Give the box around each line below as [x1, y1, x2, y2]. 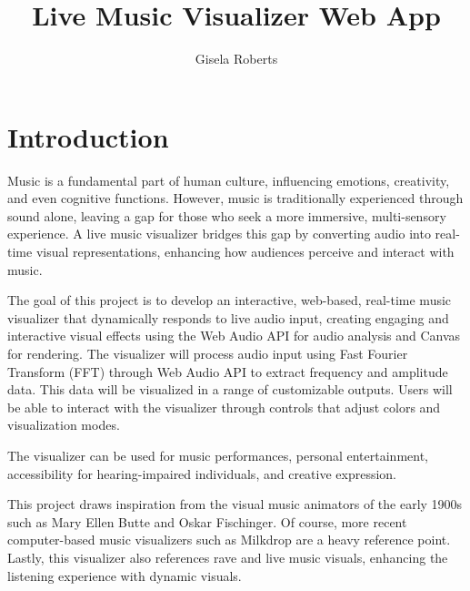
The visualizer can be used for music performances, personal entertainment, [7, 445, 428, 464]
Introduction [7, 117, 169, 155]
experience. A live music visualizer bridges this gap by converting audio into [7, 224, 431, 243]
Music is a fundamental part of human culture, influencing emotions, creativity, [7, 170, 450, 189]
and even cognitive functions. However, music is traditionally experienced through [7, 189, 464, 208]
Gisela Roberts [195, 49, 278, 68]
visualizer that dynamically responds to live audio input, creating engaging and [7, 308, 449, 327]
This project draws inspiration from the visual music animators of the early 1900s [7, 494, 463, 514]
